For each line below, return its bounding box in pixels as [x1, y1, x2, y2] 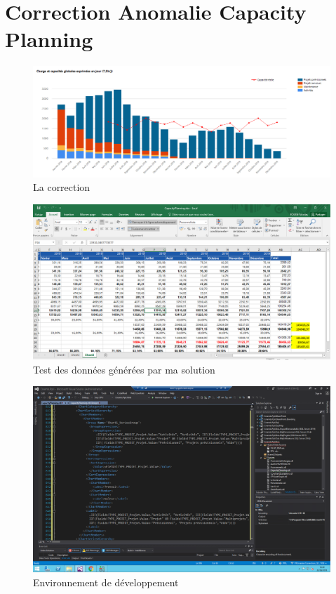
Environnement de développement [33, 574, 179, 589]
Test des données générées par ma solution [33, 362, 215, 376]
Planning [5, 25, 93, 53]
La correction [33, 180, 90, 194]
